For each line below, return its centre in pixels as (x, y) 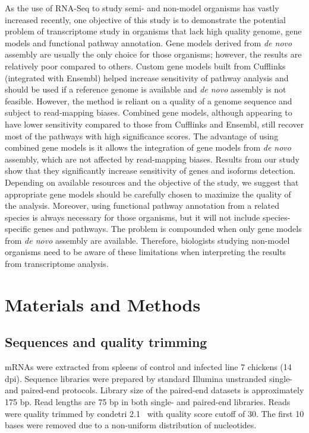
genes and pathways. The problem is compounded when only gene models (168, 229)
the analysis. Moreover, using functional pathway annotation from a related (142, 206)
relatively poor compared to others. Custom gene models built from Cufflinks (145, 66)
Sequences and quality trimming (106, 342)
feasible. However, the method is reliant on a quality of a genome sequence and (149, 101)
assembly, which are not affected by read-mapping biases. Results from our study (152, 159)
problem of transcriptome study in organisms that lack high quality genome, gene (153, 31)
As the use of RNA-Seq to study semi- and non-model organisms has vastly (142, 8)
